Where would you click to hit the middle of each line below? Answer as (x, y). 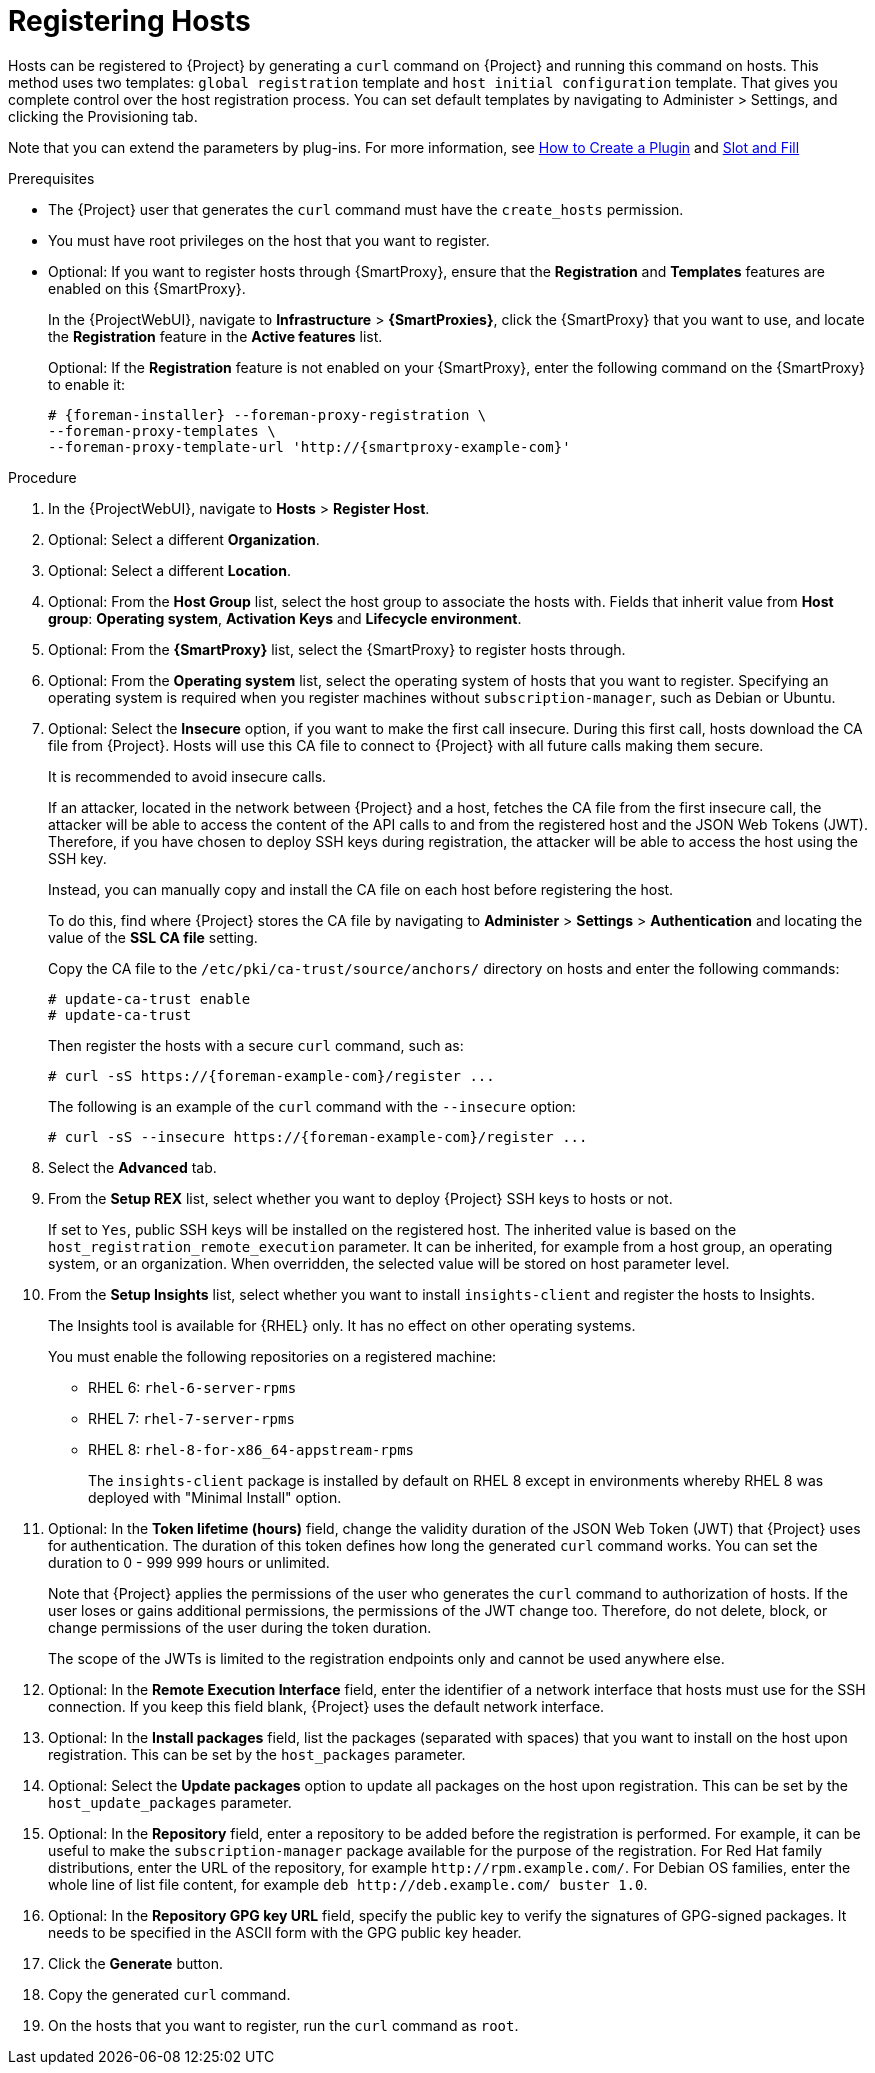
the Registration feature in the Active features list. (215, 336)
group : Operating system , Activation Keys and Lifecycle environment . (285, 618)
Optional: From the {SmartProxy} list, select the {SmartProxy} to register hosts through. (337, 649)
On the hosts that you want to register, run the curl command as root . (283, 2025)
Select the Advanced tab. (132, 1167)
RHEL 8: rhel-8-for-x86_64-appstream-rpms (251, 1449)
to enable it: (87, 384)
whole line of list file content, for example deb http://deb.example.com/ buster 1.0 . (348, 1884)
